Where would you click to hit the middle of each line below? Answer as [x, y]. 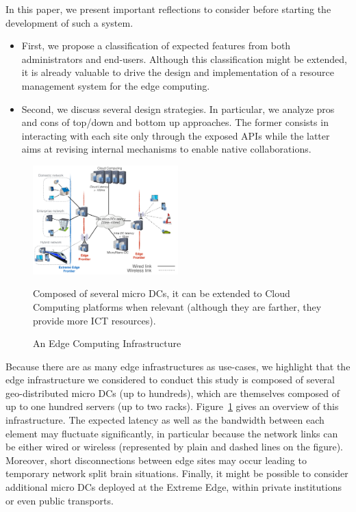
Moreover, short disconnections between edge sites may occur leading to [156, 460]
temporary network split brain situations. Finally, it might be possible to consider [177, 473]
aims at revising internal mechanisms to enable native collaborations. [166, 149]
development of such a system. [69, 22]
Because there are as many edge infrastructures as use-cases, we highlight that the [178, 366]
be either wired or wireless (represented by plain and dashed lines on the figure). [174, 447]
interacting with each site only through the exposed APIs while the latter [176, 135]
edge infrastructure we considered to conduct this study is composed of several [170, 380]
